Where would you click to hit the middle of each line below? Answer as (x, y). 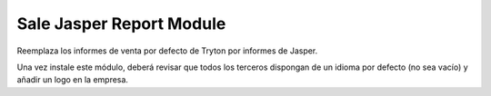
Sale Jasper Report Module (121, 24)
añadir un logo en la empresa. (73, 80)
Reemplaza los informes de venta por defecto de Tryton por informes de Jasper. (167, 51)
